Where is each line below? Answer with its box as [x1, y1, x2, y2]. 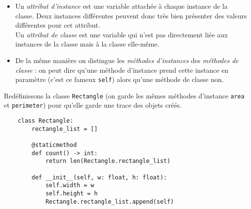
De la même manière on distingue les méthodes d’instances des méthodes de [15, 55, 239, 65]
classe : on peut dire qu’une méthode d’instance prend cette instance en [15, 64, 229, 75]
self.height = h [45, 190, 98, 197]
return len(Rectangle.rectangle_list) [45, 158, 171, 165]
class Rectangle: [17, 117, 74, 125]
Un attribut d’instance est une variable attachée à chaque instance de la [15, 1, 228, 11]
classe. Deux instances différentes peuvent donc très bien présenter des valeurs [15, 10, 247, 20]
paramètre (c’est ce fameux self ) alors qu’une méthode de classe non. [15, 74, 224, 84]
